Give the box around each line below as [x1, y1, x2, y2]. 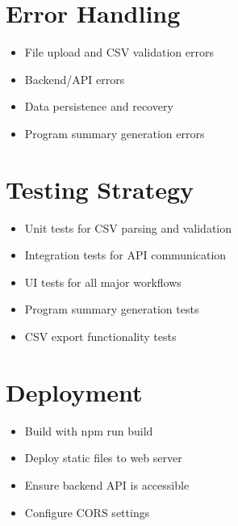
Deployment [6, 375, 143, 408]
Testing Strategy [6, 172, 194, 205]
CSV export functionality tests [24, 328, 177, 344]
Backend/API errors [24, 70, 125, 87]
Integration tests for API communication [24, 246, 227, 263]
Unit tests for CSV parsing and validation [24, 219, 232, 236]
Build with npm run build [24, 422, 153, 439]
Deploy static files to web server [24, 449, 182, 466]
